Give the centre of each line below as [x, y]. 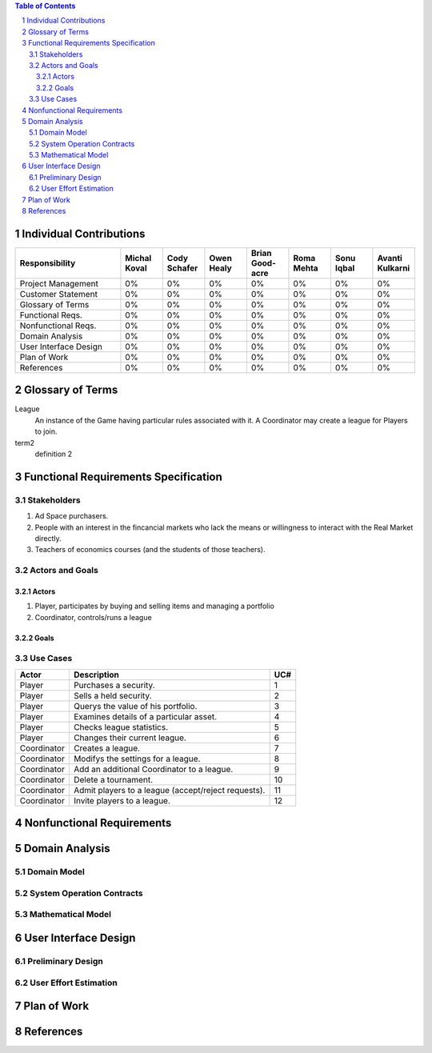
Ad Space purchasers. [72, 516]
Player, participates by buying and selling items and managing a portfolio [155, 606]
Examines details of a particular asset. [145, 716]
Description [96, 675]
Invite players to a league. [122, 800]
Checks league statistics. [121, 727]
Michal [138, 258]
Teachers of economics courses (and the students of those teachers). [150, 550]
